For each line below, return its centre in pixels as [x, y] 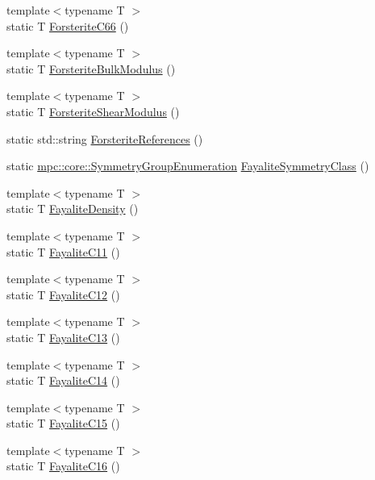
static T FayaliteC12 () [63, 294]
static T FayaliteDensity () [73, 209]
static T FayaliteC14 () [63, 380]
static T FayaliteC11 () [63, 251]
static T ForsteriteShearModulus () [93, 111]
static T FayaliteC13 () [63, 337]
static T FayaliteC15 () [63, 423]
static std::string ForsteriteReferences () [105, 138]
